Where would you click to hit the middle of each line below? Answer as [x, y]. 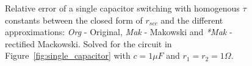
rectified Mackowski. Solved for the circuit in [88, 43]
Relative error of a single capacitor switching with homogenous [122, 8]
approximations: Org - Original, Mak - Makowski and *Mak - [119, 32]
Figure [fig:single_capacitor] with [68, 55]
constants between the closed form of [74, 20]
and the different [192, 20]
